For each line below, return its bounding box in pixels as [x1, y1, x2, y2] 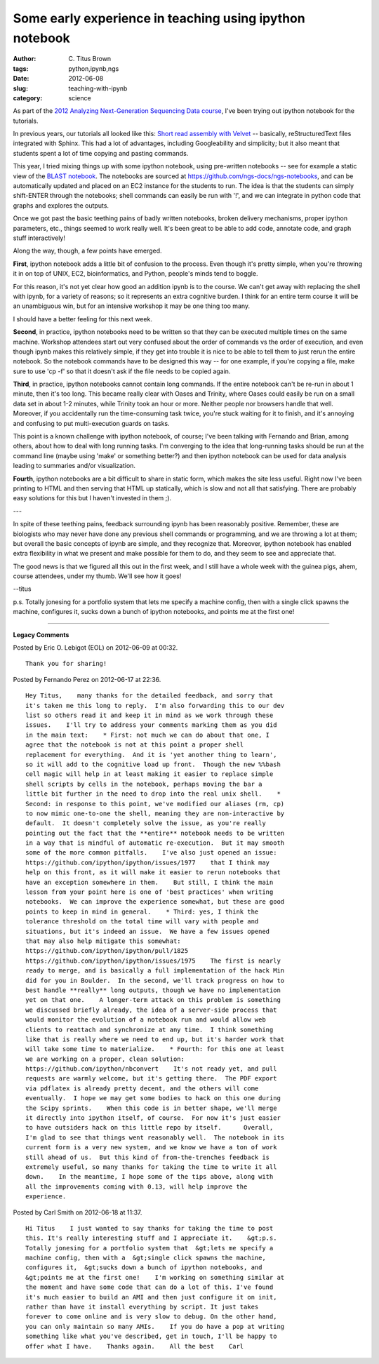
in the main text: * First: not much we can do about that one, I [25, 730, 270, 739]
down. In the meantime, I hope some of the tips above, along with [25, 1172, 274, 1181]
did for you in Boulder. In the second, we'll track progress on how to [25, 976, 285, 984]
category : [13, 93, 43, 102]
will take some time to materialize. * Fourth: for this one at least [25, 1045, 285, 1053]
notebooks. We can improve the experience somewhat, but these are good [25, 898, 285, 906]
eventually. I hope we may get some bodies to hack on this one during [25, 1095, 281, 1102]
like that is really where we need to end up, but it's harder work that [25, 1035, 285, 1043]
